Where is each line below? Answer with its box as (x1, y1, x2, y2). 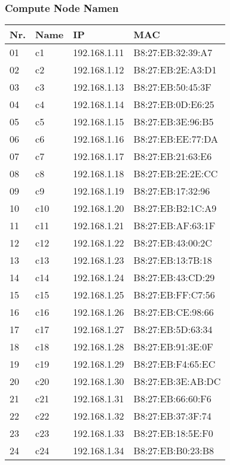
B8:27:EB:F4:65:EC (133, 357, 216, 371)
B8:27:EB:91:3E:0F (133, 340, 213, 354)
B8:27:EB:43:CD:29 (133, 270, 215, 285)
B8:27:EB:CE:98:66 (133, 305, 214, 319)
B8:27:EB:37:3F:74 (133, 409, 211, 423)
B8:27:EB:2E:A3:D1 (133, 63, 217, 77)
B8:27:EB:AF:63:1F (133, 218, 216, 233)
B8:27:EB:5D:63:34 (133, 322, 213, 337)
